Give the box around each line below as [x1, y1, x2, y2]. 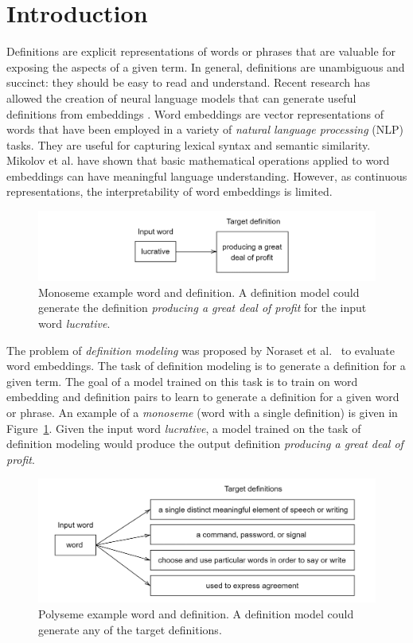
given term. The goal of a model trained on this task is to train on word [6, 372, 358, 389]
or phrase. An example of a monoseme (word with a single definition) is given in [6, 404, 398, 420]
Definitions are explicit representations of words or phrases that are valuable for [6, 43, 396, 60]
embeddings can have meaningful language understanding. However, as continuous [6, 167, 407, 184]
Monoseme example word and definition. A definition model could [38, 283, 360, 300]
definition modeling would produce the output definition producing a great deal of [6, 435, 403, 452]
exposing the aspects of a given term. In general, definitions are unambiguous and [6, 58, 405, 75]
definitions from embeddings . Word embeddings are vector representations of [6, 105, 384, 122]
